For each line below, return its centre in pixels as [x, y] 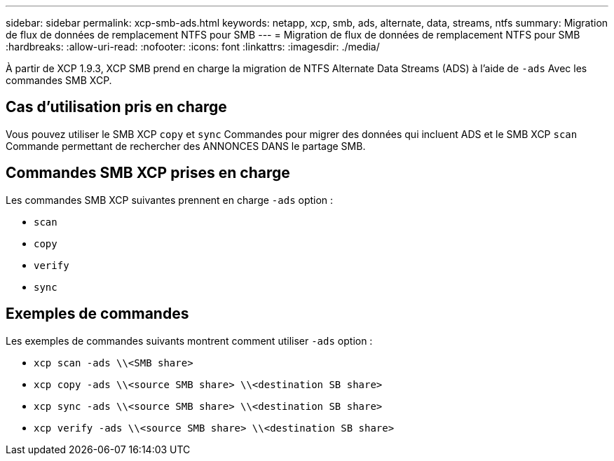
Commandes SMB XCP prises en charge [148, 173]
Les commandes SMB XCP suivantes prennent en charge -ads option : [170, 200]
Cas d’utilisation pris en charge [116, 107]
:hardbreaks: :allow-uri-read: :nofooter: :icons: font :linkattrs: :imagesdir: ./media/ [193, 47]
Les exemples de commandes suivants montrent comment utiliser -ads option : [189, 340]
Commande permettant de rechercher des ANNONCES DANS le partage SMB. [186, 146]
